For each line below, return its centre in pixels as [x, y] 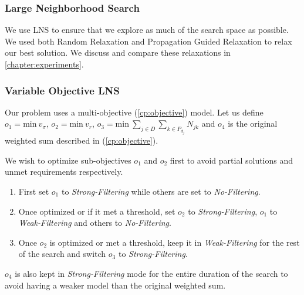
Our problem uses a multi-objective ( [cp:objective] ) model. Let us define [134, 112]
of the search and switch [62, 254]
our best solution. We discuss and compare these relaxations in [118, 52]
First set [34, 191]
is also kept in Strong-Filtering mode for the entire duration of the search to [151, 273]
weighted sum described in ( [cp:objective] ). [82, 140]
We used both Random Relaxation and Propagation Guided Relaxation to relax [148, 41]
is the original [253, 123]
